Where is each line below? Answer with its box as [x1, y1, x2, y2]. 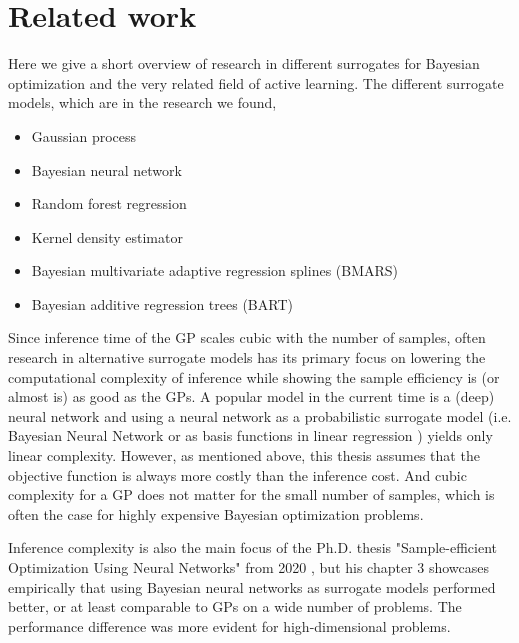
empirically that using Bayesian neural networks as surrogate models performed [8, 576, 496, 597]
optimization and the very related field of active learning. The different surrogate [8, 72, 504, 93]
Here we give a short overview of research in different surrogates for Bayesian [8, 53, 480, 74]
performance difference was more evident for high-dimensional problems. [8, 615, 451, 636]
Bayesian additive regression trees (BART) [31, 293, 293, 314]
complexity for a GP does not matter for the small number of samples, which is [8, 484, 495, 505]
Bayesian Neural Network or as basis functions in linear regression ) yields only [8, 425, 493, 446]
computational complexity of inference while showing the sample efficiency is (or [8, 366, 500, 387]
